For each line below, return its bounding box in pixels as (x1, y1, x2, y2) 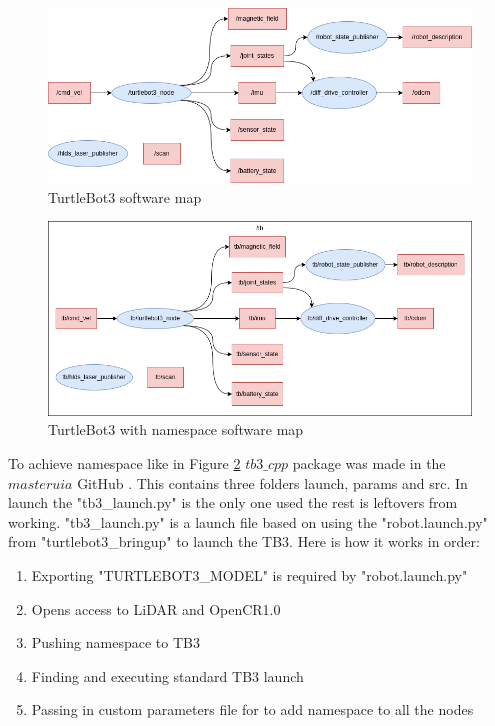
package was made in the (292, 452, 446, 473)
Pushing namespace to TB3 (31, 632, 200, 653)
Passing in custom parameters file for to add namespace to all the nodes (31, 699, 474, 720)
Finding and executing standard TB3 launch (31, 665, 304, 686)
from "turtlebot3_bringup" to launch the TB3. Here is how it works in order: (8, 531, 480, 552)
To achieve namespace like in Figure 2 (8, 452, 241, 473)
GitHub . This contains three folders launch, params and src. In (77, 472, 468, 493)
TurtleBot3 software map (48, 186, 202, 207)
